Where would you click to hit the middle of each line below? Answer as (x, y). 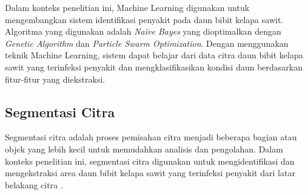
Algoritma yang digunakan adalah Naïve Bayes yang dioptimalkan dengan (143, 31)
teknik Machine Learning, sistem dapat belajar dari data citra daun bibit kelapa (154, 55)
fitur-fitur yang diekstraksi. (55, 79)
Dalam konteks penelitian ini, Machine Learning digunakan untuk (127, 7)
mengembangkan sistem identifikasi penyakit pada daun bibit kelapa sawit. (144, 19)
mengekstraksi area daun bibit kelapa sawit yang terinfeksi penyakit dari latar (150, 173)
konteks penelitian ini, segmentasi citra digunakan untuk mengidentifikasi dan (150, 161)
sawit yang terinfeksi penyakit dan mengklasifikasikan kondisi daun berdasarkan (154, 67)
